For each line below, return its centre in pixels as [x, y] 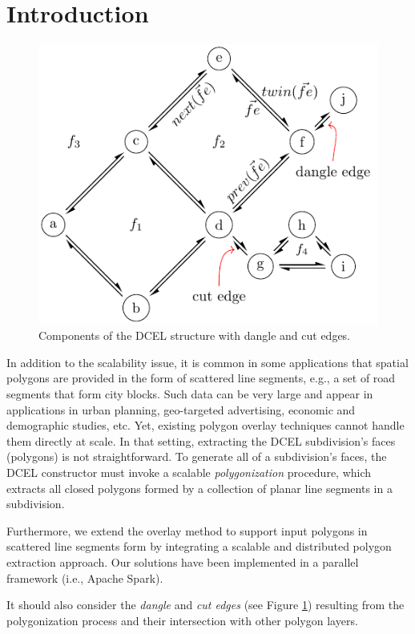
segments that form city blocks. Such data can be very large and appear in [190, 394]
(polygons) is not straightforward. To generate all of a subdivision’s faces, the [197, 456]
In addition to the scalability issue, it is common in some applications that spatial [207, 362]
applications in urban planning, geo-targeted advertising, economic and [181, 409]
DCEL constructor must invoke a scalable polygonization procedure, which [189, 472]
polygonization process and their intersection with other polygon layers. [182, 620]
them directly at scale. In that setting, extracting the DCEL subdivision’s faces [201, 440]
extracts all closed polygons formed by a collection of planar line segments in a [199, 488]
